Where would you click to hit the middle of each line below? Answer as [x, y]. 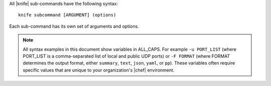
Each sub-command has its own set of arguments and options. [74, 26]
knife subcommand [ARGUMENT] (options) [67, 15]
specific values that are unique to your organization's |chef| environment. [99, 70]
